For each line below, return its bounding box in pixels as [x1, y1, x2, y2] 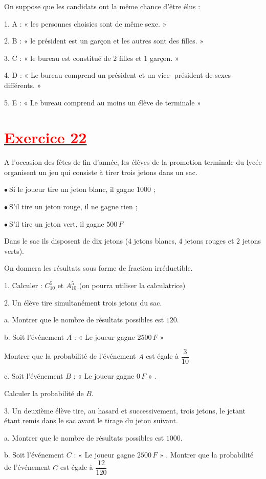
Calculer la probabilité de [4, 388, 84, 399]
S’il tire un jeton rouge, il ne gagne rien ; [9, 201, 138, 212]
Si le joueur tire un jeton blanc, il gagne [9, 184, 135, 194]
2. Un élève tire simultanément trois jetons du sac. [4, 297, 162, 308]
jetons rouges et [185, 235, 234, 246]
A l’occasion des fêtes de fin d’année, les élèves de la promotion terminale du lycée [4, 157, 262, 167]
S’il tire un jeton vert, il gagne [9, 218, 104, 229]
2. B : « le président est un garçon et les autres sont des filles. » [4, 35, 204, 46]
